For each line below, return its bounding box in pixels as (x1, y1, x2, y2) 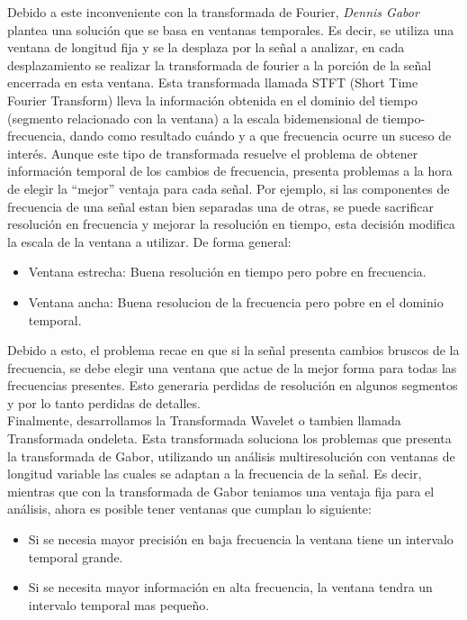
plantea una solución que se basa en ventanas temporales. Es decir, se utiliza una (7, 20, 454, 39)
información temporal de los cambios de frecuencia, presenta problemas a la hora (7, 161, 453, 180)
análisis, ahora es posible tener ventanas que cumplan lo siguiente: (7, 499, 372, 518)
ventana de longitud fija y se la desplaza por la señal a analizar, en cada (7, 38, 405, 57)
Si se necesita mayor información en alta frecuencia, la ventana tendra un (28, 578, 433, 597)
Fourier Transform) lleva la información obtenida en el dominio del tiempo (7, 90, 418, 109)
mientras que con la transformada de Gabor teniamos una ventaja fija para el (7, 481, 435, 500)
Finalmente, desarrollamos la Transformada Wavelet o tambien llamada (7, 411, 401, 430)
